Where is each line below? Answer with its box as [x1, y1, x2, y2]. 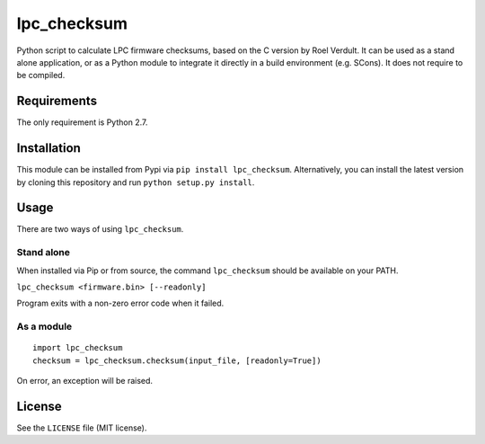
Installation [16, 140, 81, 156]
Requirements [16, 93, 98, 109]
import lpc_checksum [32, 342, 123, 353]
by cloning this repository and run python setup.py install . [16, 176, 255, 188]
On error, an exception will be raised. [16, 376, 153, 386]
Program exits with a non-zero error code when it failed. [16, 297, 225, 309]
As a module [16, 320, 73, 333]
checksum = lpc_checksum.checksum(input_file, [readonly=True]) [32, 355, 322, 366]
